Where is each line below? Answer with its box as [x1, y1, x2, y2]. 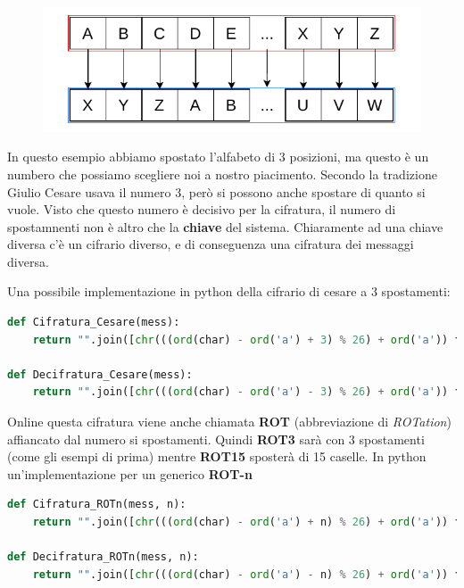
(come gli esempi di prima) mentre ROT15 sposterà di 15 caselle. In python [7, 447, 427, 466]
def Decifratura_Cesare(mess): [7, 368, 193, 381]
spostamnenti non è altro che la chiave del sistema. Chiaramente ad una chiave [7, 217, 443, 236]
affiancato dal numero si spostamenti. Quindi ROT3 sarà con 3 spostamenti [7, 429, 425, 448]
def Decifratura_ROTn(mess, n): [7, 551, 199, 564]
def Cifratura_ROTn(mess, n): [7, 498, 186, 511]
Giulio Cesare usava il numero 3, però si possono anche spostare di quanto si [7, 182, 426, 201]
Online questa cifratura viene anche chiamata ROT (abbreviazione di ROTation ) [7, 412, 452, 431]
